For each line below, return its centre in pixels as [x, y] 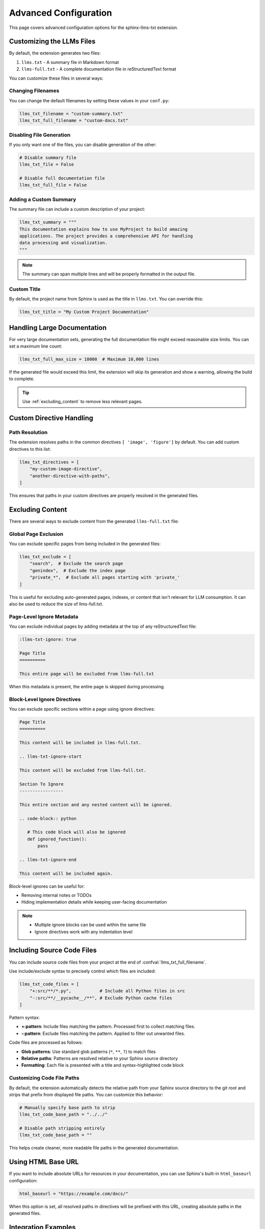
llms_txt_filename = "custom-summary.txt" [71, 114]
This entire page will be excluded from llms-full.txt [87, 674]
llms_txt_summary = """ [48, 222]
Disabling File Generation [40, 135]
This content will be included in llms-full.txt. [80, 743]
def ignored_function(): [57, 839]
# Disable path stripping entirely [62, 1128]
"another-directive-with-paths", [70, 476]
